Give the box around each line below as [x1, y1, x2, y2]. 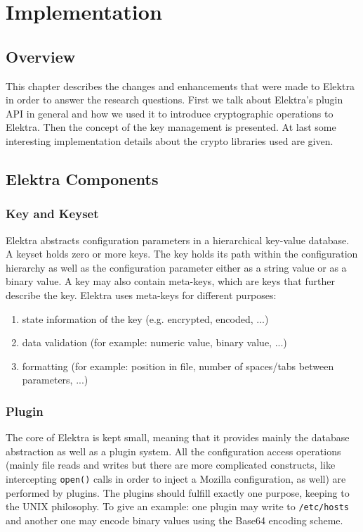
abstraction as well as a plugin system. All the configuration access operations [6, 443, 341, 458]
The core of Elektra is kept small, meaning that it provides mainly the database [6, 430, 350, 445]
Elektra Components [6, 167, 159, 189]
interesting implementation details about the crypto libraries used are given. [6, 133, 334, 148]
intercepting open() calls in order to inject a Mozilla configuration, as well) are [6, 471, 346, 486]
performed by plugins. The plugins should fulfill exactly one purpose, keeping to [6, 485, 350, 500]
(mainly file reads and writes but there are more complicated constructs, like [6, 457, 336, 472]
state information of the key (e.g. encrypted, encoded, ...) [22, 311, 269, 326]
